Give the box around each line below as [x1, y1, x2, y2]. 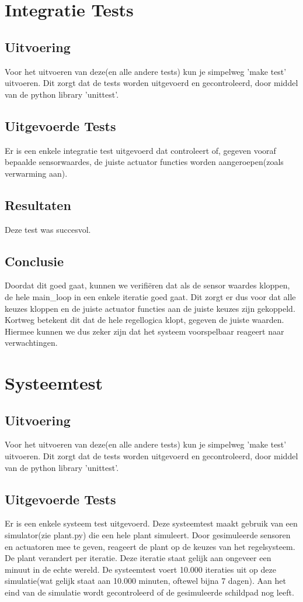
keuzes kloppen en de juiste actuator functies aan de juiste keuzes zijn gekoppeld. [5, 302, 295, 314]
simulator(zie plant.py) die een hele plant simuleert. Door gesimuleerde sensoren [5, 529, 291, 541]
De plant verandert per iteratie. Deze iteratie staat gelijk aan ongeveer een [5, 552, 271, 564]
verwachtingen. [5, 336, 58, 349]
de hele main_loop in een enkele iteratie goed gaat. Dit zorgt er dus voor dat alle [5, 290, 296, 302]
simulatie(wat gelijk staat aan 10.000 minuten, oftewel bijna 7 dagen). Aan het [5, 575, 286, 587]
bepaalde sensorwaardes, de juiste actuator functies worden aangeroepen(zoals [5, 156, 284, 168]
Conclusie [5, 252, 64, 270]
